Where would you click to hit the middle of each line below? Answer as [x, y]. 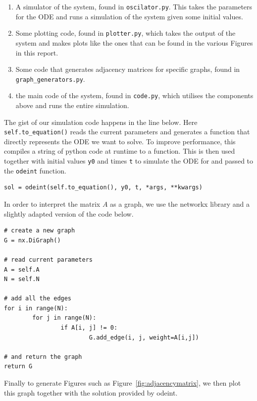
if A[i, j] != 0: [89, 328]
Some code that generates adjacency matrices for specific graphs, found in [128, 69]
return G [18, 367]
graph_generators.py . [50, 79]
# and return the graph [43, 357]
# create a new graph [40, 231]
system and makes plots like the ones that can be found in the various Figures [134, 42]
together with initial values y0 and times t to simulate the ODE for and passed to [129, 161]
